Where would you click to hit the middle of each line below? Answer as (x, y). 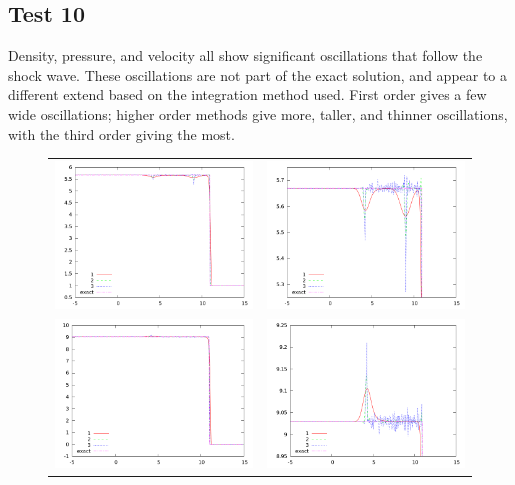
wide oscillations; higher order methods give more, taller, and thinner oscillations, (258, 113)
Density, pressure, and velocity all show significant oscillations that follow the (245, 55)
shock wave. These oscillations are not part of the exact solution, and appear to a (258, 74)
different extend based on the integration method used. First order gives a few (247, 94)
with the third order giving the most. (121, 133)
